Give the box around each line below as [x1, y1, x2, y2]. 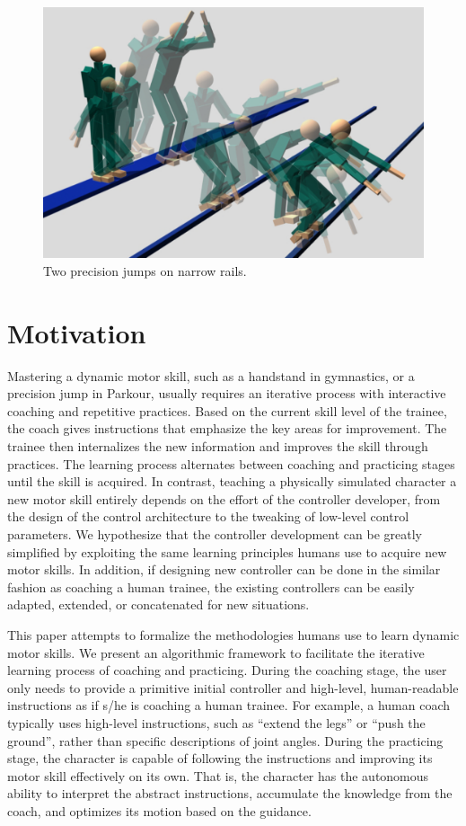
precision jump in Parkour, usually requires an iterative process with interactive [7, 384, 446, 403]
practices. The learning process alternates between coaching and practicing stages [7, 454, 455, 473]
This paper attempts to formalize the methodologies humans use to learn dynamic [7, 625, 460, 644]
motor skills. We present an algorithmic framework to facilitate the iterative [7, 643, 425, 662]
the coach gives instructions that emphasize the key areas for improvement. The [7, 419, 447, 438]
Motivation [7, 314, 146, 351]
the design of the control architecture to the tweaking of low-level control [7, 507, 409, 526]
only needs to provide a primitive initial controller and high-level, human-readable [7, 678, 459, 697]
